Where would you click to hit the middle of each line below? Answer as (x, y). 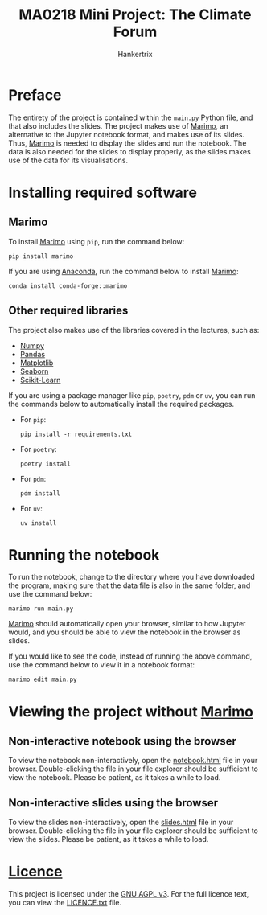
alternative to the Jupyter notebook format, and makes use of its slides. (127, 134)
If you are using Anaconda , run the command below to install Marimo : (123, 271)
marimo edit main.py (43, 680)
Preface (35, 95)
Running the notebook (84, 554)
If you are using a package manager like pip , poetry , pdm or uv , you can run (132, 395)
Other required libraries (68, 311)
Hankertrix (135, 54)
